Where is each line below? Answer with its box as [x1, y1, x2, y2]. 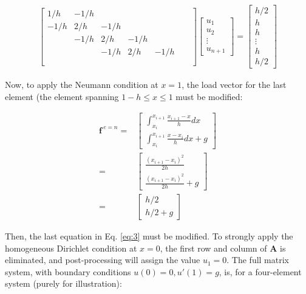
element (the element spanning [5, 90, 119, 102]
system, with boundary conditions [5, 265, 131, 278]
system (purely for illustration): [5, 277, 122, 290]
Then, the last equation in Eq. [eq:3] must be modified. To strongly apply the [5, 229, 293, 242]
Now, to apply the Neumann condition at [5, 78, 158, 91]
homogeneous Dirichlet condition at [5, 241, 137, 254]
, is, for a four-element [219, 265, 302, 278]
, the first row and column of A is [160, 241, 286, 254]
